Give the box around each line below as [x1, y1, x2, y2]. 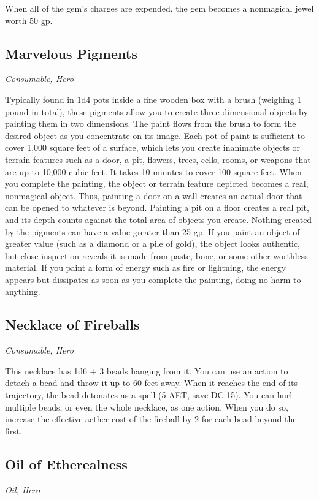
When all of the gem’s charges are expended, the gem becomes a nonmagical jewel [5, 2, 314, 14]
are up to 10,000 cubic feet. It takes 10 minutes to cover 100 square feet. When [5, 165, 302, 178]
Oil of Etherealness [5, 454, 128, 473]
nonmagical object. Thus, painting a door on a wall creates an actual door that [5, 189, 302, 202]
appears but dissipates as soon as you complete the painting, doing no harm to [5, 273, 301, 286]
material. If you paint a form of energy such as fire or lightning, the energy [5, 261, 286, 274]
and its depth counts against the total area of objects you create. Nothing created [5, 213, 312, 225]
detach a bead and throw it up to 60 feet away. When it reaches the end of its [5, 376, 298, 389]
